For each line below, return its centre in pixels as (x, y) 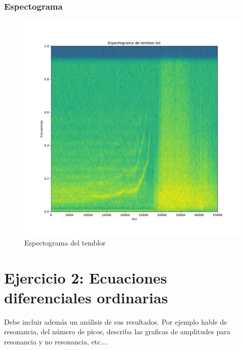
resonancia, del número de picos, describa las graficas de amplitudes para (117, 331)
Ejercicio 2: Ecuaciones (86, 277)
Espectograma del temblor (65, 242)
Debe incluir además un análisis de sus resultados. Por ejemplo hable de (116, 321)
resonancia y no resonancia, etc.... (56, 341)
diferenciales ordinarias (86, 297)
